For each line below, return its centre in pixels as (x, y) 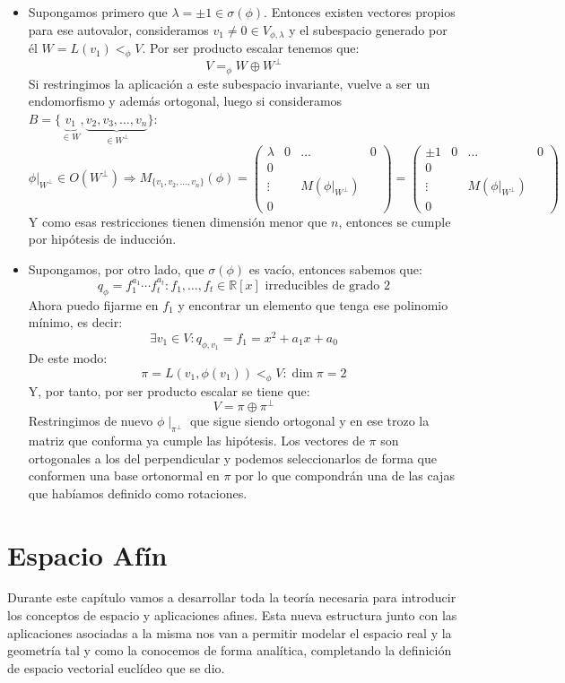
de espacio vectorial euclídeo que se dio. (116, 667)
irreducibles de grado (322, 285)
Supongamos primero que (98, 12)
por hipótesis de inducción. (102, 239)
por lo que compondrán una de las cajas (345, 476)
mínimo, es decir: (75, 322)
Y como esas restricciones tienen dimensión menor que (178, 221)
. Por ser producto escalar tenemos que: (251, 48)
